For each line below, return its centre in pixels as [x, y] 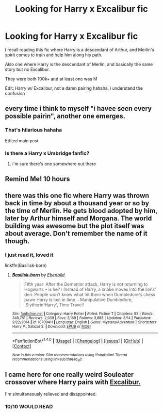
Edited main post [22, 141]
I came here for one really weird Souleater [70, 375]
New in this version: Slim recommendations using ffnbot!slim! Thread [70, 355]
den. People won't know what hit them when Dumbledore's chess [90, 294]
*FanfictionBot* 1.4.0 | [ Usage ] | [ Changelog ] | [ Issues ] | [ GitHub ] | [78, 340]
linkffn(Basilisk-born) [26, 265]
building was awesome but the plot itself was [75, 226]
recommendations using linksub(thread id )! [47, 359]
